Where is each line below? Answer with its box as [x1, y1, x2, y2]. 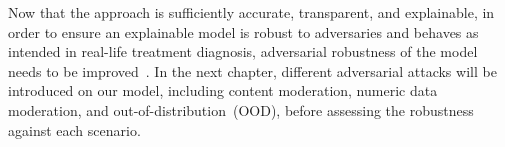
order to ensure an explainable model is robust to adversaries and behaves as [8, 21, 479, 42]
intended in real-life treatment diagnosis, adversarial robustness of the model [8, 41, 478, 62]
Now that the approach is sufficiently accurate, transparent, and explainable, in [8, 2, 495, 22]
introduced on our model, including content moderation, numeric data [8, 80, 438, 101]
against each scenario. [8, 119, 141, 140]
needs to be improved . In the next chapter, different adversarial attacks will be [8, 60, 497, 81]
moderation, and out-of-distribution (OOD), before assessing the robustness [8, 99, 474, 120]
